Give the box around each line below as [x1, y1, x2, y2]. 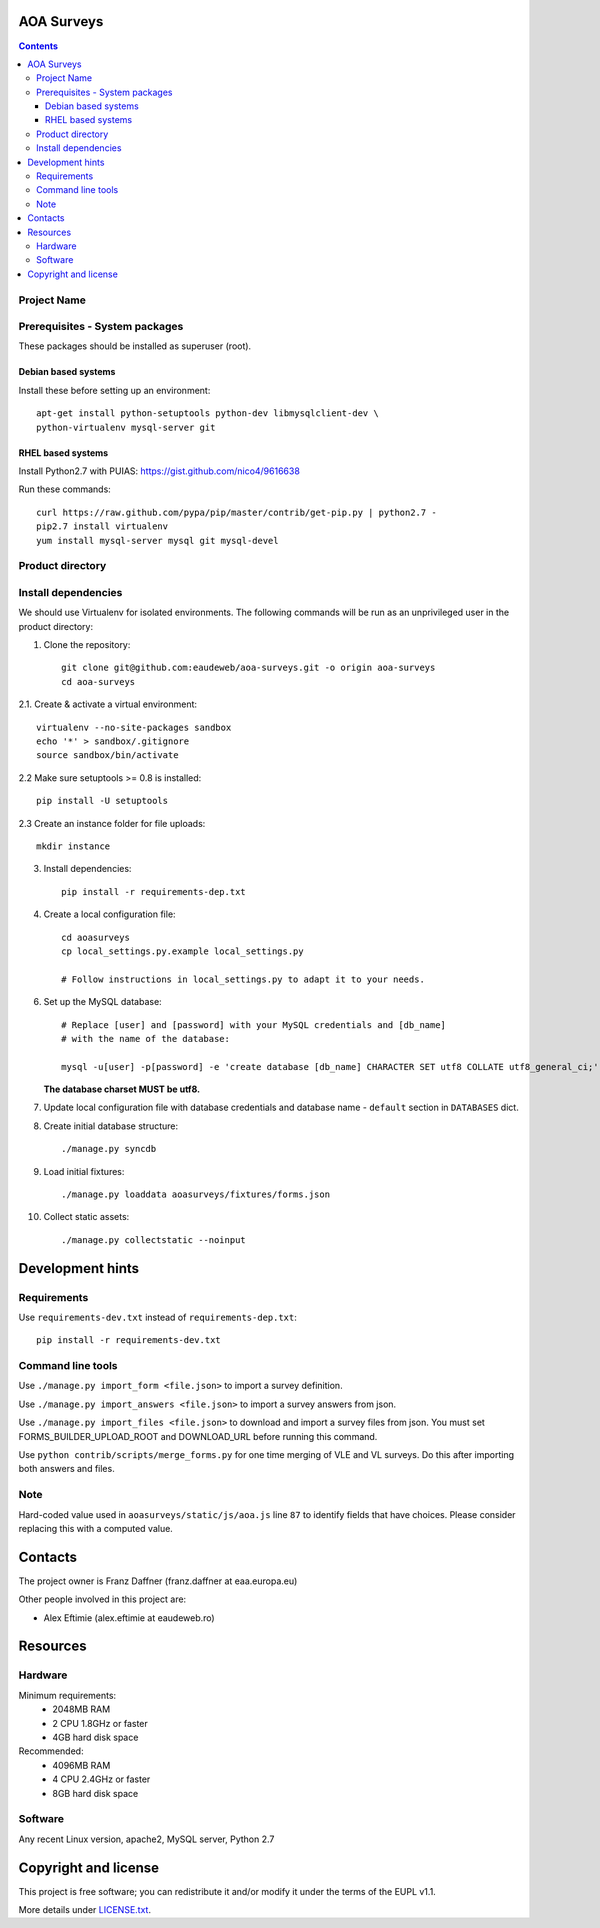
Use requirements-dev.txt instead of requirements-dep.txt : [18, 1311, 297, 1323]
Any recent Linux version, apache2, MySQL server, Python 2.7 [18, 1833, 275, 1845]
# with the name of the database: [61, 1033, 230, 1044]
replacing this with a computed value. [18, 1522, 174, 1534]
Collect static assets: [43, 1211, 130, 1223]
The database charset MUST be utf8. [43, 1083, 200, 1095]
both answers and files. [18, 1463, 115, 1475]
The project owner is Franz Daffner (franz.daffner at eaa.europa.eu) [18, 1575, 298, 1587]
